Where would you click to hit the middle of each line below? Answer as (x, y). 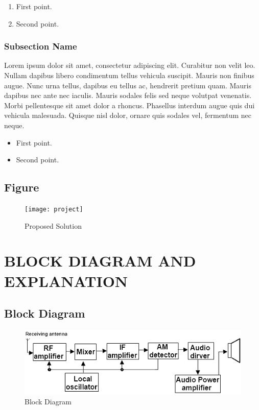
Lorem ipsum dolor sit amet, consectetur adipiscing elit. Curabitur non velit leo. (130, 65)
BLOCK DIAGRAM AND (100, 261)
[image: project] (54, 209)
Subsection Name (41, 46)
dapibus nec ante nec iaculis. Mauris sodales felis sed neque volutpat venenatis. (128, 95)
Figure (22, 187)
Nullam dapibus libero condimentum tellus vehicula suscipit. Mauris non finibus (129, 75)
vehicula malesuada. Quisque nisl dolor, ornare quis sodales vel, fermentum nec (128, 115)
